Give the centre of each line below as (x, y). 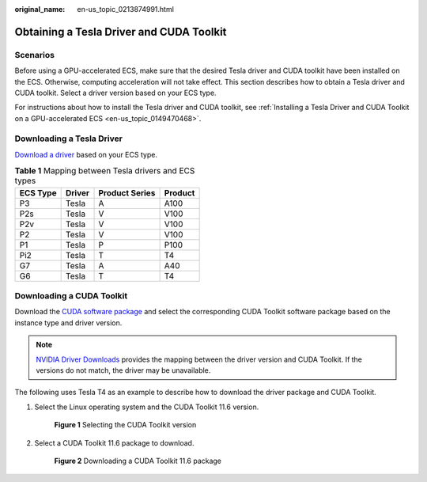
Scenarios (35, 55)
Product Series (127, 192)
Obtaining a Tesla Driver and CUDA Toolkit (121, 32)
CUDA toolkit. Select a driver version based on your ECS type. (115, 93)
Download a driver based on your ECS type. (86, 154)
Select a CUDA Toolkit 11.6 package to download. (114, 442)
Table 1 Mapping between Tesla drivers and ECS (105, 171)
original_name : (40, 9)
